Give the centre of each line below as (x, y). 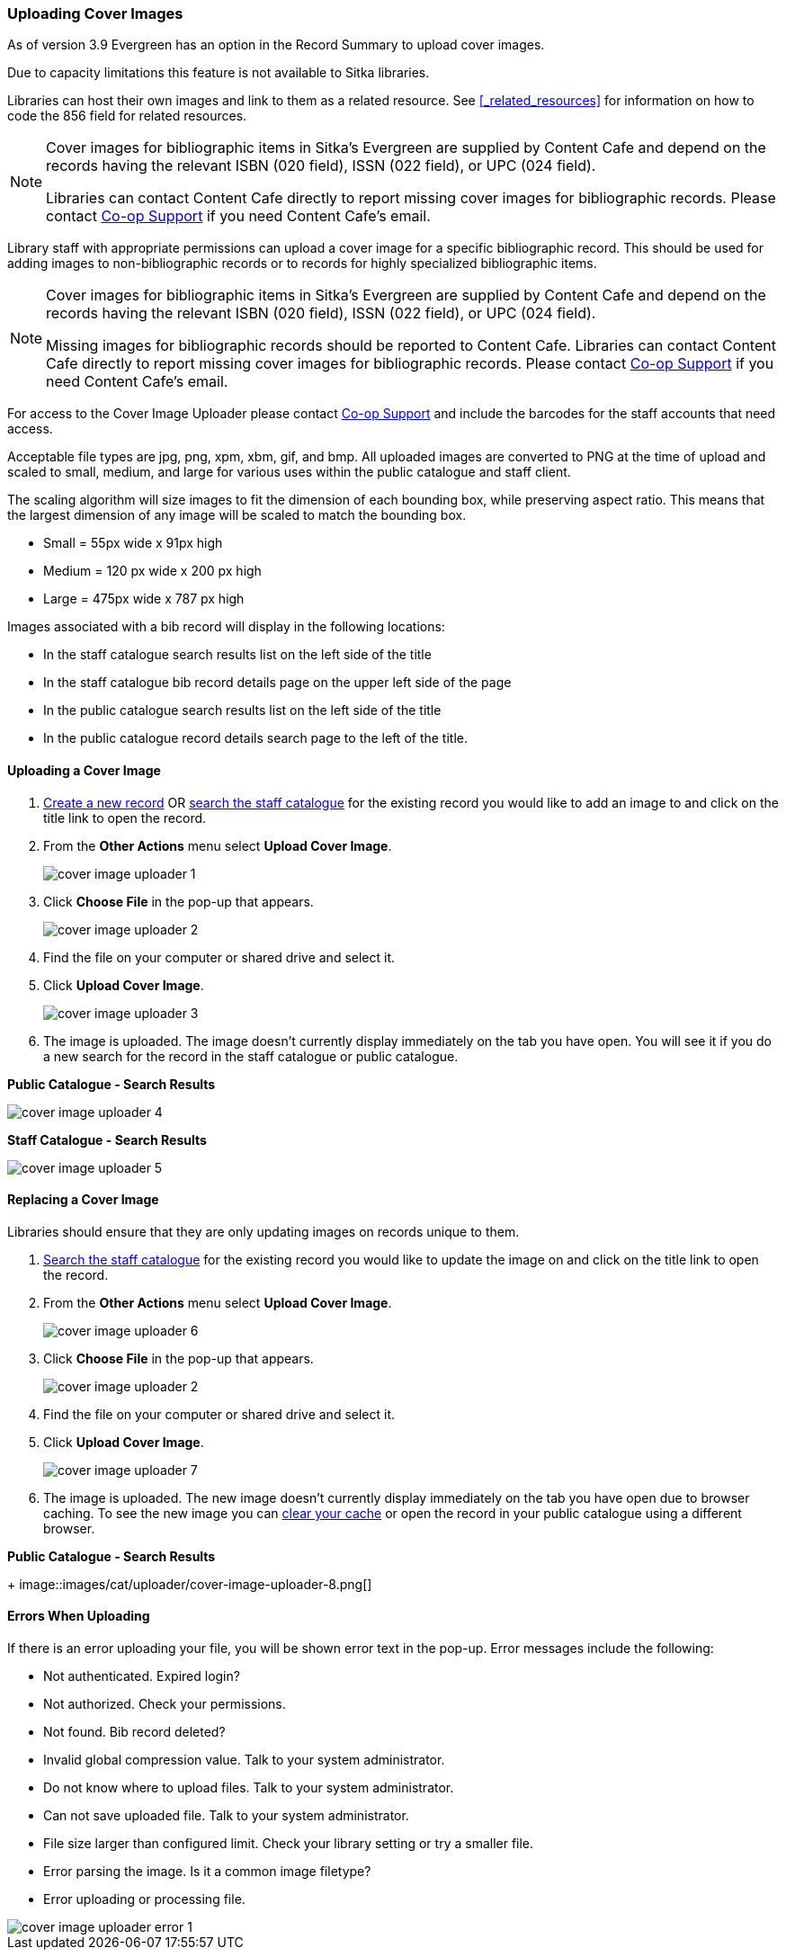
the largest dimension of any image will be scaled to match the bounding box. (237, 515)
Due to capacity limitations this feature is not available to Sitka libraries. (219, 73)
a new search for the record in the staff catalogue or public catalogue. (251, 1056)
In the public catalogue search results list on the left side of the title (242, 710)
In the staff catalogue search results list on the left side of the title (237, 655)
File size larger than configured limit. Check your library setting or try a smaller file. (289, 1844)
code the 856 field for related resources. (127, 116)
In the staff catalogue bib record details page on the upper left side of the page (277, 683)
